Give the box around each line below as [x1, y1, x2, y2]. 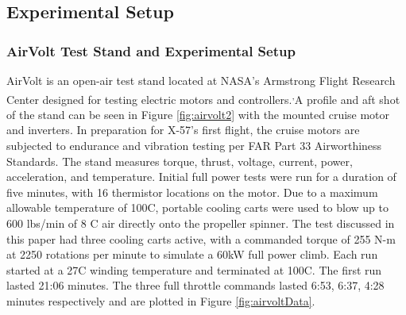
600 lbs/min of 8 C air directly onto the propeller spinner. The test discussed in [6, 215, 395, 231]
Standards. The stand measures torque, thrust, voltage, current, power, [6, 152, 353, 169]
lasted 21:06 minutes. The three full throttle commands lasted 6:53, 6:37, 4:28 [6, 277, 385, 294]
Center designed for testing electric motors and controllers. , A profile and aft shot [6, 88, 400, 107]
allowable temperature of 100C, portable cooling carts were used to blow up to [6, 199, 389, 216]
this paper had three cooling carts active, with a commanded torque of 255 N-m [6, 230, 396, 247]
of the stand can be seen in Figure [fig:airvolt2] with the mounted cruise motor [6, 106, 390, 122]
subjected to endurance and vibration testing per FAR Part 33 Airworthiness [6, 137, 382, 154]
